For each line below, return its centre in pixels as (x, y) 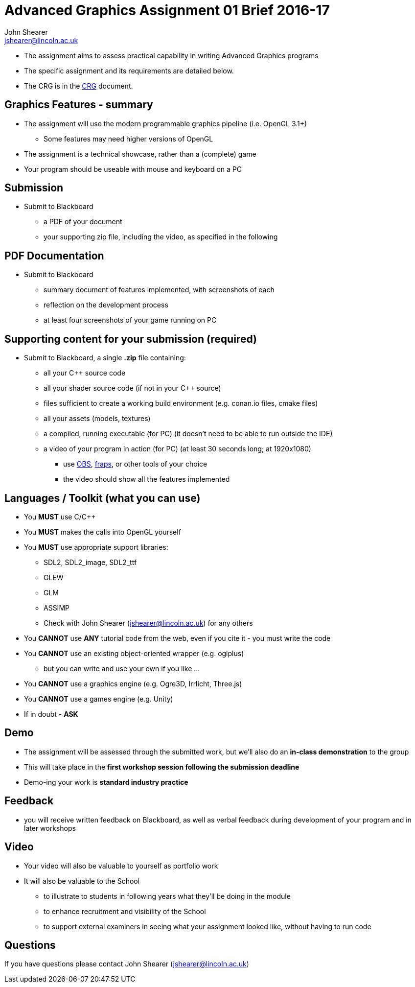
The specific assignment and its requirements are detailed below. (129, 70)
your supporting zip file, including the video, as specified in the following (161, 237)
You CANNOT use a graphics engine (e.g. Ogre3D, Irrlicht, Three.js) (133, 683)
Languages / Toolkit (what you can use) (103, 498)
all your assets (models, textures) (97, 419)
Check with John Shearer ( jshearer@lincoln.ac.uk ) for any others (148, 623)
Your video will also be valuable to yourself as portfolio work (121, 866)
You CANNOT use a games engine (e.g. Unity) (99, 699)
